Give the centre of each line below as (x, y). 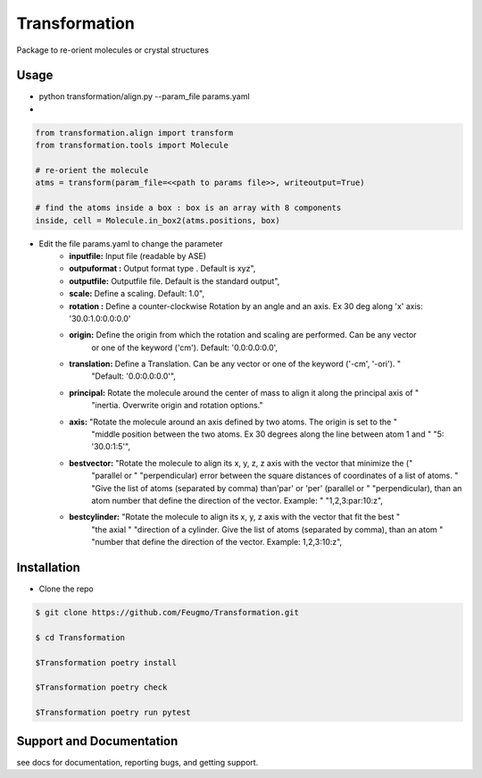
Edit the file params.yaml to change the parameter (131, 243)
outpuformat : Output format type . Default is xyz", (162, 269)
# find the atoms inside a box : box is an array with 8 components (188, 208)
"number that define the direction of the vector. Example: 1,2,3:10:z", (217, 542)
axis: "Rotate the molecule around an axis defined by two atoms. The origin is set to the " (233, 422)
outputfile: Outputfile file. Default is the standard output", (175, 280)
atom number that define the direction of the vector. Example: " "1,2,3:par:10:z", (237, 500)
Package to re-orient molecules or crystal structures (113, 50)
